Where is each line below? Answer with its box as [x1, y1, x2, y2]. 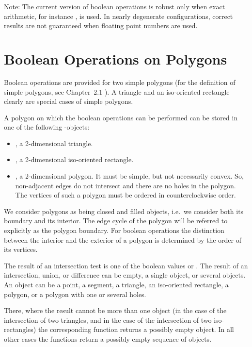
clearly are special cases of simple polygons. [4, 96, 133, 106]
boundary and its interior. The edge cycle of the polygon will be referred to [4, 215, 228, 226]
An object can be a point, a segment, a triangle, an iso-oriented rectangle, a [4, 280, 229, 289]
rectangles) [4, 324, 36, 334]
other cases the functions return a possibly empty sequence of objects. [4, 333, 212, 344]
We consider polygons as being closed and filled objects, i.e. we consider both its [4, 206, 244, 216]
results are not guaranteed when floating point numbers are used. [4, 20, 198, 31]
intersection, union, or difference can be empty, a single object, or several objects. [4, 270, 246, 280]
